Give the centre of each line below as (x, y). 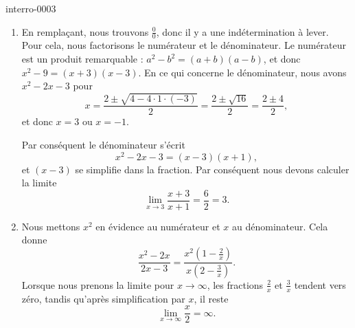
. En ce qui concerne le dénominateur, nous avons (242, 72)
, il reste (211, 298)
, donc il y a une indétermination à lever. (242, 31)
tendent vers (320, 284)
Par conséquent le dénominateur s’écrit (103, 144)
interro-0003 (31, 8)
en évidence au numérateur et (158, 226)
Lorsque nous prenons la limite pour (98, 284)
